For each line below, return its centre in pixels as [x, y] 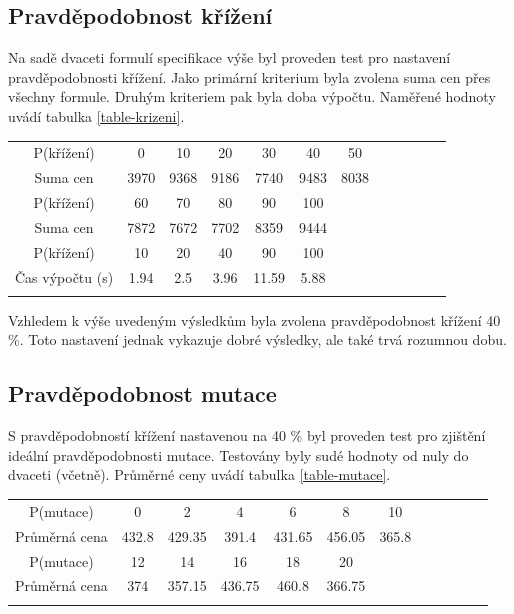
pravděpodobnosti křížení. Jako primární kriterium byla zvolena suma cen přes [249, 76]
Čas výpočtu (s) [64, 276]
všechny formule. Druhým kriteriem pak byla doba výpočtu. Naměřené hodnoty [252, 96]
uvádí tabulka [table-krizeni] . [96, 115]
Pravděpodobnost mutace [142, 393]
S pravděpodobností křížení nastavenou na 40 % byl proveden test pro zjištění [247, 435]
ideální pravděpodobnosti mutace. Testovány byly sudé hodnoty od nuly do [238, 454]
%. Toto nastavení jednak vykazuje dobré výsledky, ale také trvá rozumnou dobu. [257, 339]
